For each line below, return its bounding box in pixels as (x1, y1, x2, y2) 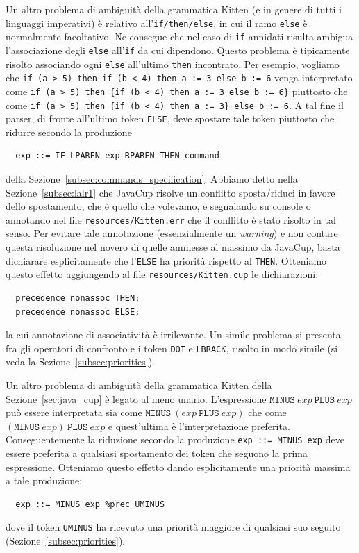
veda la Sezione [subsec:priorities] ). (6, 354, 155, 369)
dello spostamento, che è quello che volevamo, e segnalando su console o (6, 199, 311, 213)
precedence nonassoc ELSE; (15, 306, 140, 317)
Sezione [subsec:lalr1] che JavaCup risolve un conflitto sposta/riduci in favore (6, 185, 335, 199)
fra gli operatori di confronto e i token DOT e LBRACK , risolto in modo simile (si (6, 340, 338, 355)
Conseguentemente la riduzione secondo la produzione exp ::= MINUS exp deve (6, 432, 344, 447)
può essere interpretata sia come (6, 405, 142, 420)
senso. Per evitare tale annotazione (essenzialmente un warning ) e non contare (6, 226, 338, 240)
